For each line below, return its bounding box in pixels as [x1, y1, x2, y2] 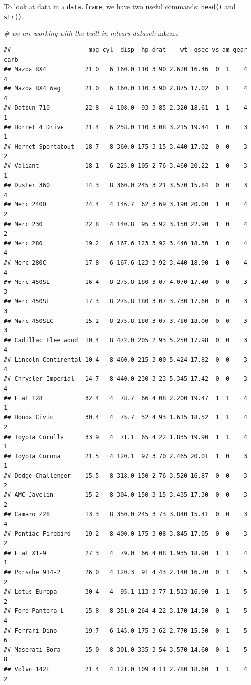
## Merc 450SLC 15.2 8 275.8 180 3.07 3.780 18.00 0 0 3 [4, 317, 247, 324]
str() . [4, 11, 24, 21]
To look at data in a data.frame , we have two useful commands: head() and [4, 1, 236, 11]
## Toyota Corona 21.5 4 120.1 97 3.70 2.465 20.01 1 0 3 [4, 452, 247, 460]
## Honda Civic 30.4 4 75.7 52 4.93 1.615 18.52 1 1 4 [4, 414, 247, 421]
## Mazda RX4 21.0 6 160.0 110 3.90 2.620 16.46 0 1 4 [4, 66, 247, 73]
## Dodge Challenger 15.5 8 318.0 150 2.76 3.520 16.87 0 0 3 [4, 472, 247, 480]
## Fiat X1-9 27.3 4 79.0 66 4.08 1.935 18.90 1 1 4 [4, 549, 247, 557]
